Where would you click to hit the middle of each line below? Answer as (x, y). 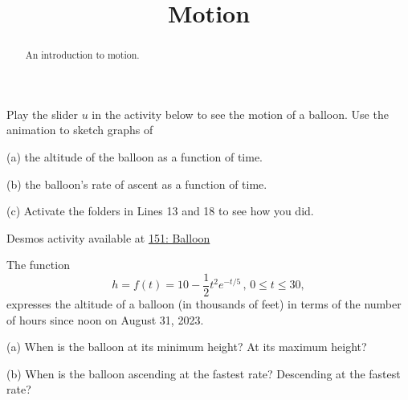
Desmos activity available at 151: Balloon (108, 237)
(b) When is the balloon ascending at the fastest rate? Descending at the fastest (204, 373)
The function (38, 265)
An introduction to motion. (82, 55)
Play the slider (42, 114)
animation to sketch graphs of (80, 130)
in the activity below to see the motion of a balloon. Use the (240, 114)
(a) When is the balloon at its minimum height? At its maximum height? (187, 347)
